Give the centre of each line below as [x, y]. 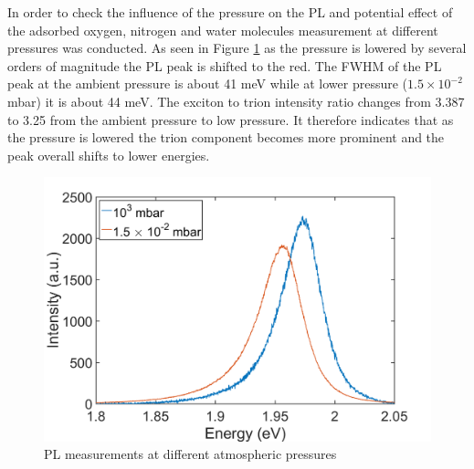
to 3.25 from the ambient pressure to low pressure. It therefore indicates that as [231, 119]
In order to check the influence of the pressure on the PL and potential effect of [230, 12]
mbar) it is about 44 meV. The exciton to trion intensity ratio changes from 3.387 [236, 101]
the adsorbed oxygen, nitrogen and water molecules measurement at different [223, 30]
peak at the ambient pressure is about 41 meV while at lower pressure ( [208, 83]
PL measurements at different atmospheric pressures [190, 454]
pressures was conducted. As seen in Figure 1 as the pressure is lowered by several [237, 48]
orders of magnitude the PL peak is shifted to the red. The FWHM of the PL [225, 65]
